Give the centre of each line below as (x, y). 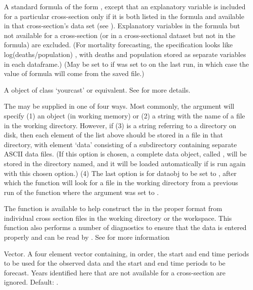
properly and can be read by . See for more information (87, 237)
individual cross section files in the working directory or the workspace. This (118, 218)
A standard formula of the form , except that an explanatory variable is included (125, 6)
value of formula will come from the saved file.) (74, 73)
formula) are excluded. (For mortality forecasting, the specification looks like (118, 45)
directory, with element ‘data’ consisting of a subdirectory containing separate (120, 144)
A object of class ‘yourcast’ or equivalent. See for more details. (97, 89)
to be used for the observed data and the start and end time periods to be (115, 263)
